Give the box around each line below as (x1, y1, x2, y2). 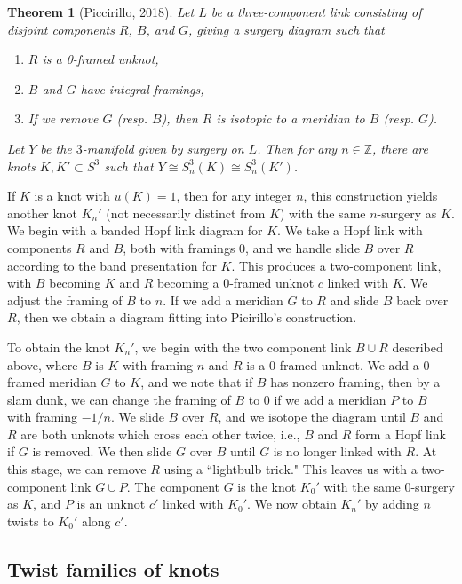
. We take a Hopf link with (277, 221, 423, 240)
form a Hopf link (354, 424, 446, 443)
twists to (7, 511, 54, 530)
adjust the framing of (7, 290, 123, 309)
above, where (7, 355, 78, 374)
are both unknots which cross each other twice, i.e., (20, 424, 300, 443)
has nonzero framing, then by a (270, 373, 441, 391)
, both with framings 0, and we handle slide (123, 238, 360, 256)
